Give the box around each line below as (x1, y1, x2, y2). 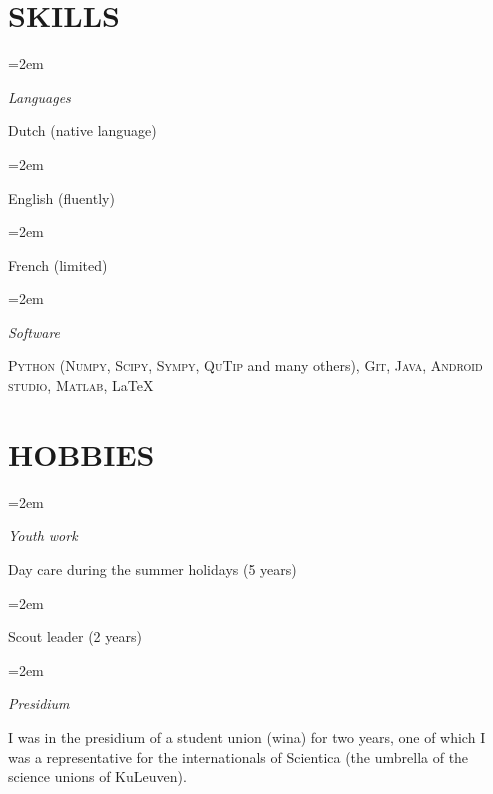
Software (8, 321, 61, 342)
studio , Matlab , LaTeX (8, 375, 154, 396)
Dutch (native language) (8, 120, 157, 141)
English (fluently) (8, 187, 115, 208)
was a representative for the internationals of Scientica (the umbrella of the (8, 746, 469, 767)
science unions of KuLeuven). (8, 766, 187, 787)
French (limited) (8, 254, 108, 275)
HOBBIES (8, 433, 155, 474)
